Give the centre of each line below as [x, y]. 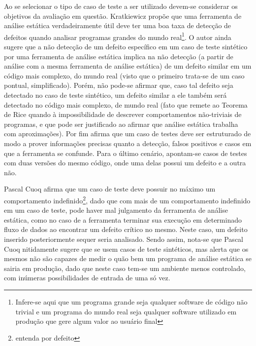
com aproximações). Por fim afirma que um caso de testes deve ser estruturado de [128, 134]
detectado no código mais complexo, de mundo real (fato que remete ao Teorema [126, 104]
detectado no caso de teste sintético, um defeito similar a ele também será [115, 95]
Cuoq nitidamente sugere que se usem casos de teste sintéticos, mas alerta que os [126, 249]
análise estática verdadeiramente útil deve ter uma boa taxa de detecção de [118, 25]
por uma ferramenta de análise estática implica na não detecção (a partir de [119, 56]
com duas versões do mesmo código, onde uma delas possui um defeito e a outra [125, 163]
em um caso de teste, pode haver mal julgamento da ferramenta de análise [116, 210]
